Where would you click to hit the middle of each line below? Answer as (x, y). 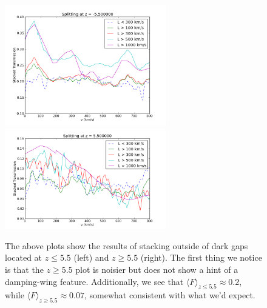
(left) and (91, 257)
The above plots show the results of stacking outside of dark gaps (127, 245)
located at (24, 257)
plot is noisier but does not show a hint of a (157, 269)
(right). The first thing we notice (201, 257)
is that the (24, 269)
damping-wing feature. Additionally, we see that (94, 281)
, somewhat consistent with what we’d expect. (170, 295)
